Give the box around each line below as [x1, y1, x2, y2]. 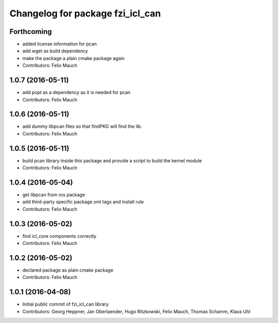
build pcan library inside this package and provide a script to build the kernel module [22, 157, 202, 164]
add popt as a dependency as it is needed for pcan [22, 89, 131, 96]
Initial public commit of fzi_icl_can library [22, 301, 109, 308]
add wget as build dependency [22, 48, 89, 54]
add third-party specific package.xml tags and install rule [22, 199, 144, 205]
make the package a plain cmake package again [22, 55, 125, 61]
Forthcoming [9, 27, 52, 36]
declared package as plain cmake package [22, 267, 113, 273]
